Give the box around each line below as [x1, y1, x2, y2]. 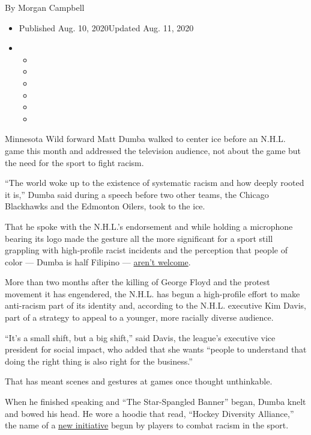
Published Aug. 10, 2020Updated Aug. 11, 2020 [19, 21, 194, 34]
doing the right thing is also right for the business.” [5, 354, 193, 367]
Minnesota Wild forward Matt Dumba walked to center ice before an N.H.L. [5, 132, 286, 145]
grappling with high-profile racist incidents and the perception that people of [5, 244, 288, 256]
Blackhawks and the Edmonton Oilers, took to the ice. [5, 200, 205, 212]
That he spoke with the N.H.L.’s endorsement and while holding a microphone [5, 220, 293, 232]
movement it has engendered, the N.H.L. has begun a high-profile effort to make [5, 287, 300, 300]
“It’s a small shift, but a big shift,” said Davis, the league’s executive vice [5, 331, 276, 344]
